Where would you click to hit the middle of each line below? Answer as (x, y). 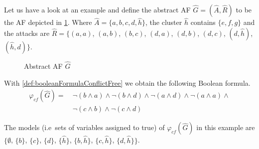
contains (203, 22)
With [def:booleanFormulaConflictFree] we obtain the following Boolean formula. (127, 82)
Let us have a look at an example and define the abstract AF (97, 9)
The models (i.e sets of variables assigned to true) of (84, 127)
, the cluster (164, 22)
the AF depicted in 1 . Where (48, 22)
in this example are (226, 127)
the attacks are (27, 33)
